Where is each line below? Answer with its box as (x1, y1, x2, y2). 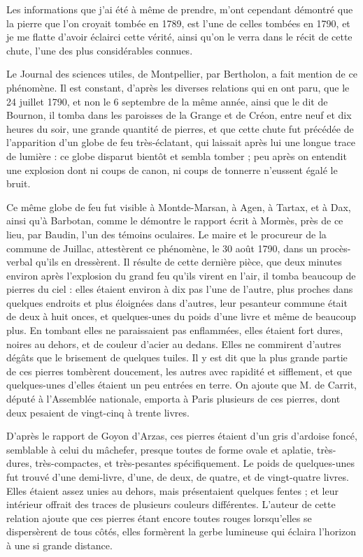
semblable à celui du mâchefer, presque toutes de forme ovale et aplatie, (6, 442, 314, 456)
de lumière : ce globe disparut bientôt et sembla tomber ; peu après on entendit (6, 148, 347, 163)
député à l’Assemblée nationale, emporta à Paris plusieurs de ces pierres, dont (6, 391, 341, 406)
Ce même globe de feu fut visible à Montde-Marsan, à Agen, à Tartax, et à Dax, (6, 199, 351, 214)
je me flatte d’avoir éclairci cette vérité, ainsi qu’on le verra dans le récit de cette (6, 29, 353, 44)
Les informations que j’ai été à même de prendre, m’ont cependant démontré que (6, 2, 353, 16)
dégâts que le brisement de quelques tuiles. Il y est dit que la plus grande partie (6, 350, 348, 365)
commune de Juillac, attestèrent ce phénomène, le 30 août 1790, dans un (6, 240, 318, 255)
